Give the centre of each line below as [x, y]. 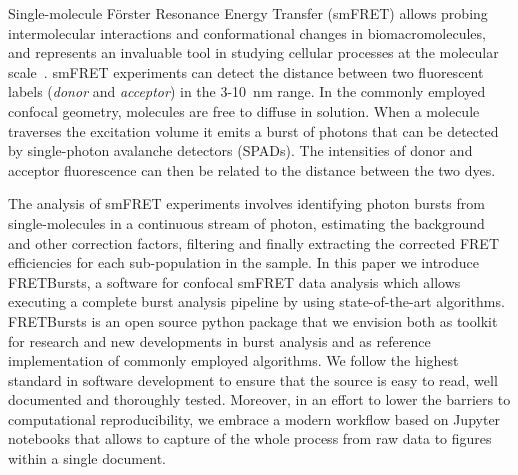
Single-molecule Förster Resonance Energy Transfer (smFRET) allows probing [248, 13]
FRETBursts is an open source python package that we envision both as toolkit [253, 320]
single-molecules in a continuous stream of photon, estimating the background [246, 222]
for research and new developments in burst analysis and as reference [219, 340]
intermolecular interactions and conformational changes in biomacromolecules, [247, 32]
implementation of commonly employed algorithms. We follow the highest [233, 360]
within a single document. [87, 458]
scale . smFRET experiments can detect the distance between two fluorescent [246, 71]
